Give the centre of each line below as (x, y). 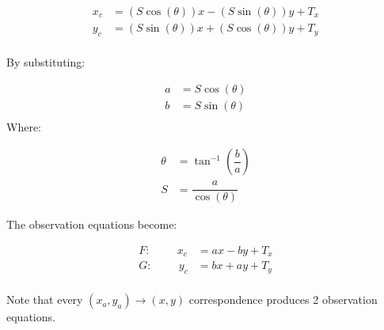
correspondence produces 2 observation (283, 300)
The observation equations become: (92, 224)
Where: (24, 126)
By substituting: (46, 61)
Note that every (45, 300)
